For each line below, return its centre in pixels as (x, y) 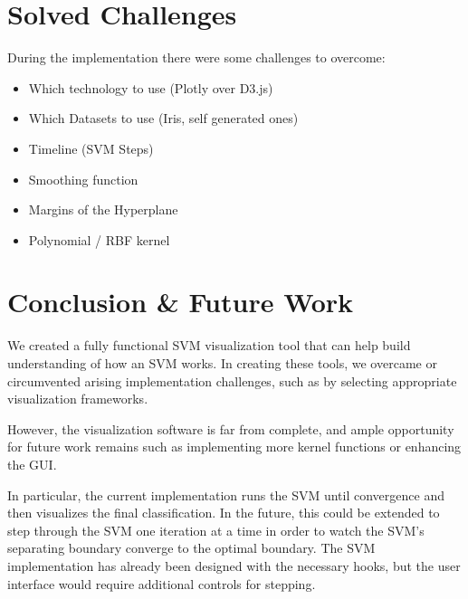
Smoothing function (83, 179)
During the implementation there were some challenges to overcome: (196, 57)
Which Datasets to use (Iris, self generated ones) (163, 118)
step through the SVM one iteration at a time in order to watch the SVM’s (216, 530)
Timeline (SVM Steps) (91, 148)
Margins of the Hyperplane (103, 209)
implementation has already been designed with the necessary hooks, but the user (234, 565)
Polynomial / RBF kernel (99, 239)
